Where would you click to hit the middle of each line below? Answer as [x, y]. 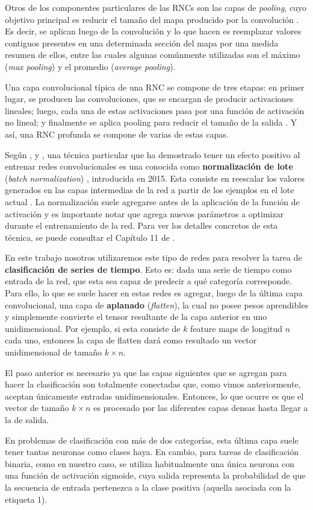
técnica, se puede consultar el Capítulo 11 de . [90, 237]
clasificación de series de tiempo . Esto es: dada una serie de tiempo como [148, 269]
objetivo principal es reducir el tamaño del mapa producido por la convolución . [152, 19]
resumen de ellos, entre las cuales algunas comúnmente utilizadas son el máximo [153, 55]
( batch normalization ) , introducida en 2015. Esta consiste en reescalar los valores [155, 178]
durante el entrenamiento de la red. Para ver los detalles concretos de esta [141, 225]
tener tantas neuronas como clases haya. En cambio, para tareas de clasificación [152, 452]
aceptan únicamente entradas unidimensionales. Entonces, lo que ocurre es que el [154, 396]
